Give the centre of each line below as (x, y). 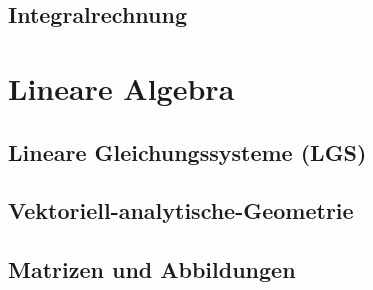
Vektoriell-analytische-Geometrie (181, 210)
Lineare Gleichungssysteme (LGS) (187, 151)
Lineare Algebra (121, 87)
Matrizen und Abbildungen (152, 269)
